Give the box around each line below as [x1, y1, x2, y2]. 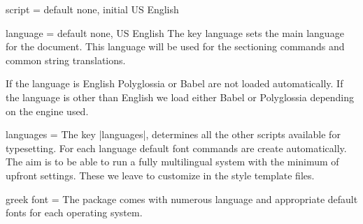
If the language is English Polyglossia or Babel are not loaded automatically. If [6, 76, 343, 91]
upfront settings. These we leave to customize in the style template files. [6, 167, 315, 182]
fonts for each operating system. [6, 205, 143, 220]
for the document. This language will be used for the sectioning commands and [6, 39, 345, 54]
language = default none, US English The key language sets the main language [6, 25, 344, 40]
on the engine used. [6, 103, 89, 118]
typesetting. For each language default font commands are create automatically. [6, 140, 347, 155]
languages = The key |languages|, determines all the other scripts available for [6, 127, 341, 142]
